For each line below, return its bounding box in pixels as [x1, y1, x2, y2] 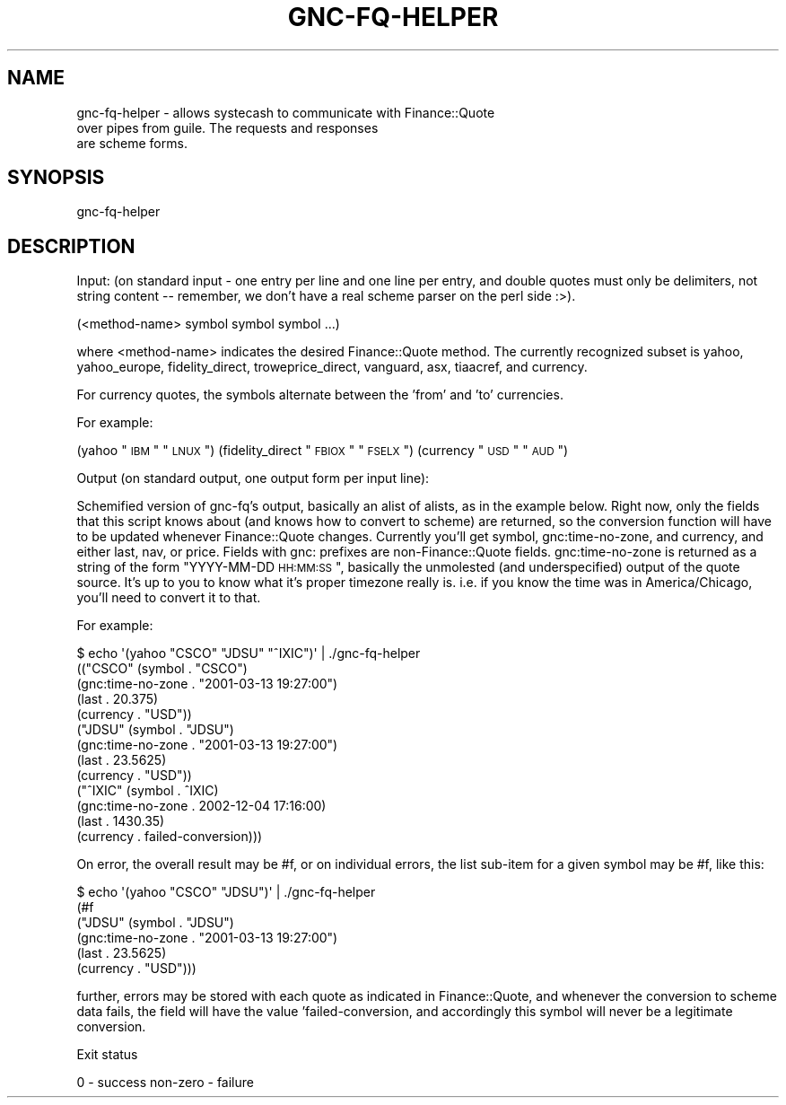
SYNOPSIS [7, 166, 105, 189]
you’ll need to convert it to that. [76, 590, 261, 606]
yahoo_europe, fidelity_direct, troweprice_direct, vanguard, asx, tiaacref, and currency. [76, 359, 588, 375]
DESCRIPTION [7, 234, 135, 258]
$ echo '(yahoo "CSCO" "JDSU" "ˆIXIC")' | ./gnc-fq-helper [76, 645, 421, 662]
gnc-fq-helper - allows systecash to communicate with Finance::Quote [76, 104, 495, 120]
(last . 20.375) [76, 691, 159, 707]
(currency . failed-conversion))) [76, 829, 263, 845]
